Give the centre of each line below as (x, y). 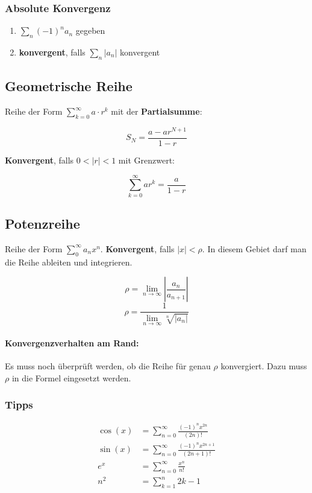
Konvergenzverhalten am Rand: (72, 342)
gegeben (90, 30)
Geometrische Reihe (69, 86)
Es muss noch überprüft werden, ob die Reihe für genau (108, 365)
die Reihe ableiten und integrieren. (69, 262)
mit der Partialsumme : (157, 111)
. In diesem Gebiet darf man (254, 248)
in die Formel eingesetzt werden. (71, 377)
